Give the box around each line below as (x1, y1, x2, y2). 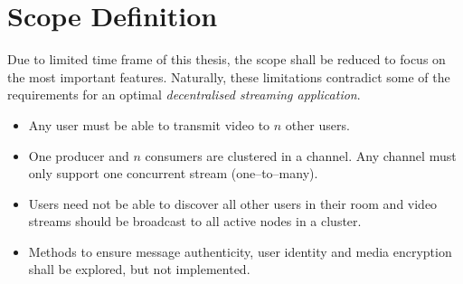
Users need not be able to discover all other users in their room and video (28, 194, 438, 213)
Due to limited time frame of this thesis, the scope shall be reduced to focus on (7, 50, 446, 69)
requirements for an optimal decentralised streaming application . (7, 85, 361, 104)
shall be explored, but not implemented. (28, 260, 250, 279)
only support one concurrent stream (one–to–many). (28, 164, 318, 183)
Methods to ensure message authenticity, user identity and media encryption (28, 241, 452, 260)
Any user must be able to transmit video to (28, 115, 270, 134)
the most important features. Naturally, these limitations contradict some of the (7, 67, 450, 86)
